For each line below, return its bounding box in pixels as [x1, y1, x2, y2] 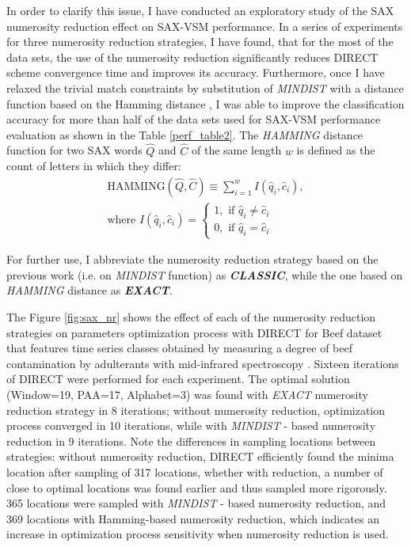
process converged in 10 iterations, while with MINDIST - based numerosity [6, 417, 376, 434]
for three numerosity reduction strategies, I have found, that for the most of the [6, 33, 394, 50]
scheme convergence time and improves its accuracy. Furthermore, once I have [6, 64, 385, 81]
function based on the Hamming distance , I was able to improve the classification [6, 95, 405, 112]
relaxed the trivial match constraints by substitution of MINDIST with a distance [6, 79, 404, 96]
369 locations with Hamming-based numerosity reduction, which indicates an [6, 510, 379, 526]
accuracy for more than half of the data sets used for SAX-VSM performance [6, 111, 381, 127]
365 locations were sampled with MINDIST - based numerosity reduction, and [6, 495, 386, 511]
